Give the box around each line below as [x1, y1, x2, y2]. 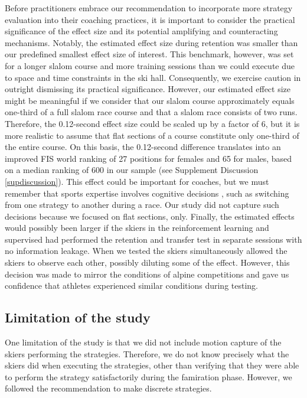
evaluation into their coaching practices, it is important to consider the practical [5, 13, 295, 25]
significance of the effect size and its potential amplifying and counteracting [5, 25, 278, 37]
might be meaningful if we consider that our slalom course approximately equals [5, 94, 295, 106]
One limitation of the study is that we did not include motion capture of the [5, 336, 282, 348]
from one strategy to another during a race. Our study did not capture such [5, 198, 279, 211]
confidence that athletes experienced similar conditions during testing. [5, 279, 259, 292]
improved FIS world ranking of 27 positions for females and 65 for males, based [5, 152, 292, 164]
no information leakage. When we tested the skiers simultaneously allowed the [5, 244, 288, 257]
